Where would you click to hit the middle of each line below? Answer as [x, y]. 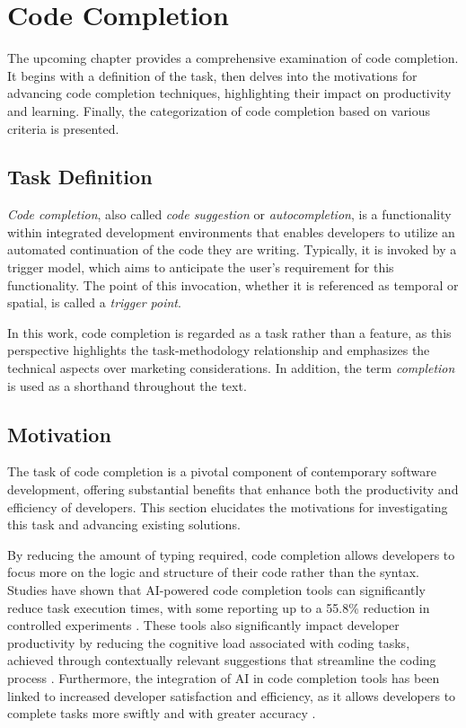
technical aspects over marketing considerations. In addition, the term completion [231, 368]
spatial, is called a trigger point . [94, 302]
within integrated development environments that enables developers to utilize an [231, 231]
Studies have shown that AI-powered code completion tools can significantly [216, 590]
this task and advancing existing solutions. [124, 524]
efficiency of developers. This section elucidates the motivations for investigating [228, 506]
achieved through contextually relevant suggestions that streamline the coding [222, 660]
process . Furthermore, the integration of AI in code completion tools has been [224, 677]
